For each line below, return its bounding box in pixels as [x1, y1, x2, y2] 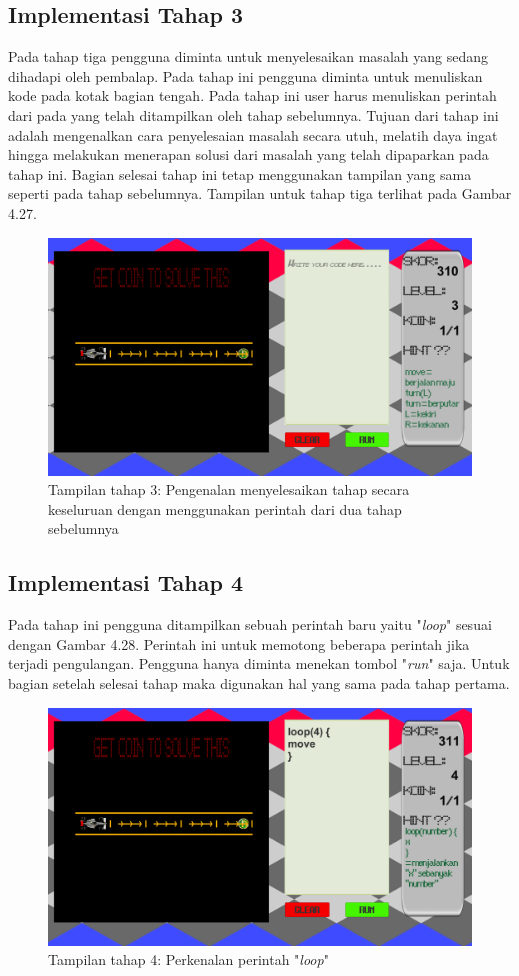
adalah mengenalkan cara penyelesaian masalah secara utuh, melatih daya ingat [8, 124, 498, 145]
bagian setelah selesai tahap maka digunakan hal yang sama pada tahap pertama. [8, 672, 510, 693]
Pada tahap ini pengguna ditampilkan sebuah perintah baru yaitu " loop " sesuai [8, 614, 492, 635]
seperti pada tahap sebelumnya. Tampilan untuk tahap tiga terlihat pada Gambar [8, 183, 512, 204]
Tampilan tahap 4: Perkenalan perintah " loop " [48, 949, 329, 970]
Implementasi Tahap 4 [8, 567, 244, 598]
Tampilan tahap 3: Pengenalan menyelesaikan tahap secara [48, 479, 410, 500]
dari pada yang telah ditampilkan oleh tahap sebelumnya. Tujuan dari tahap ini [8, 104, 499, 125]
